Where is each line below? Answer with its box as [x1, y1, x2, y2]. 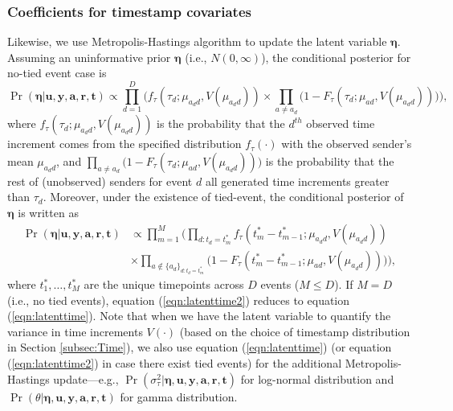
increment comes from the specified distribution [7, 135, 242, 152]
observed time [306, 115, 375, 132]
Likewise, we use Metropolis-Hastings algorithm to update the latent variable [7, 33, 387, 50]
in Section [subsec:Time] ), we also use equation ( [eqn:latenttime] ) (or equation [7, 339, 392, 356]
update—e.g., [53, 370, 119, 387]
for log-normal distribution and [240, 370, 394, 387]
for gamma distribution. [120, 388, 238, 405]
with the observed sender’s [281, 135, 412, 152]
